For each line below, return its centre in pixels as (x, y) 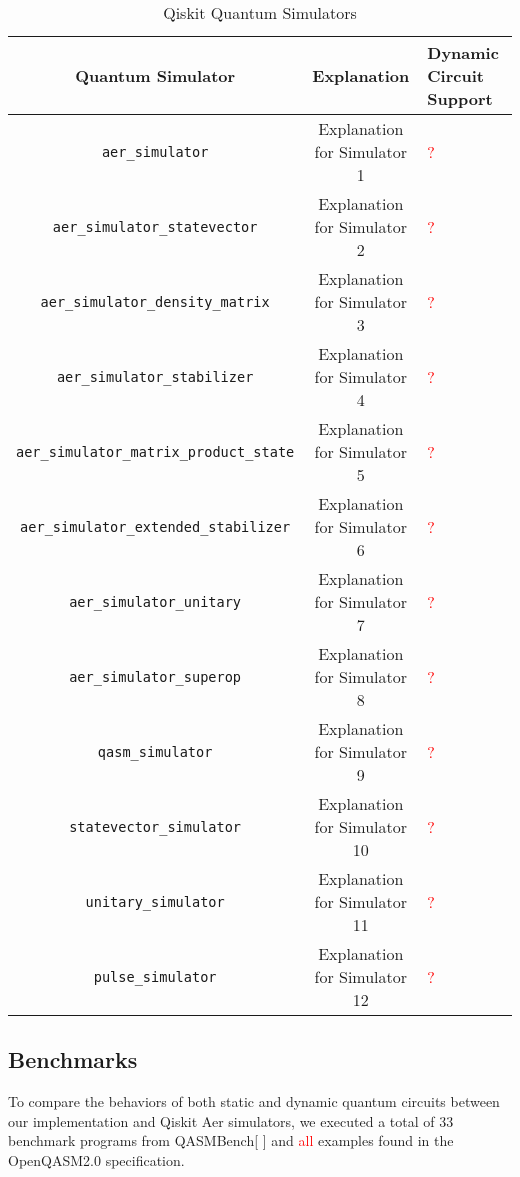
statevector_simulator (155, 826)
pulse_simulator (155, 976)
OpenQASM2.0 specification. (96, 1159)
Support (460, 98)
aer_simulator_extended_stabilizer (155, 526)
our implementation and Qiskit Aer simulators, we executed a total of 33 (231, 1120)
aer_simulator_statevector (155, 226)
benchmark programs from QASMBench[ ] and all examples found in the (231, 1140)
